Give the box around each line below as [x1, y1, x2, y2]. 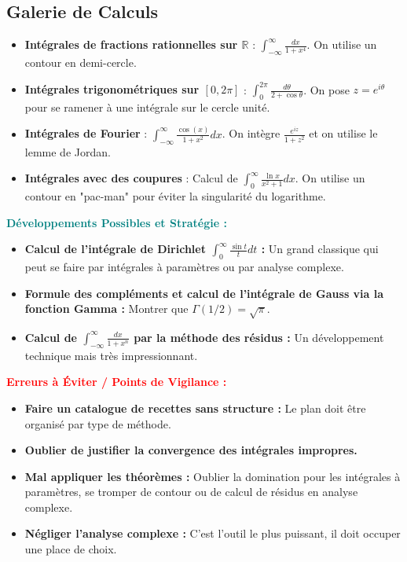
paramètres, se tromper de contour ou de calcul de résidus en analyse [24, 483, 358, 500]
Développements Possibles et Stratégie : [6, 214, 227, 230]
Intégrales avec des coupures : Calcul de [24, 170, 238, 186]
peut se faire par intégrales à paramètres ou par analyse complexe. [24, 258, 344, 274]
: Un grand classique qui [261, 241, 379, 257]
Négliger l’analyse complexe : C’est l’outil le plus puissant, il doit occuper [24, 525, 401, 542]
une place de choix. [24, 541, 117, 557]
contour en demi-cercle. [24, 54, 137, 70]
